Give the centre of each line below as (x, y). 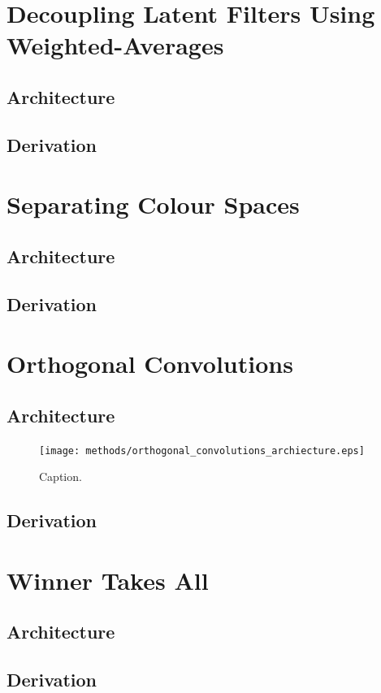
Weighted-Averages (115, 45)
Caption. (61, 476)
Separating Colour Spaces (153, 204)
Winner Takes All (108, 580)
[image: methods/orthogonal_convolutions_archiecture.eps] (202, 450)
